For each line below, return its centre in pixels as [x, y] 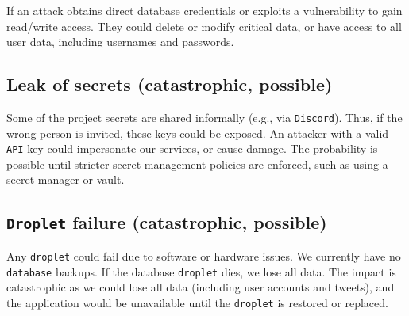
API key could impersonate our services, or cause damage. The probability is [192, 148]
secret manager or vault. [66, 179]
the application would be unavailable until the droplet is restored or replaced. [197, 302]
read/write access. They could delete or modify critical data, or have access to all [204, 26]
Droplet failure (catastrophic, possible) [167, 222]
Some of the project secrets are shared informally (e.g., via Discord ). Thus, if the [204, 117]
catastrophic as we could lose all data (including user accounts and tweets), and [201, 287]
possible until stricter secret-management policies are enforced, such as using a [197, 164]
